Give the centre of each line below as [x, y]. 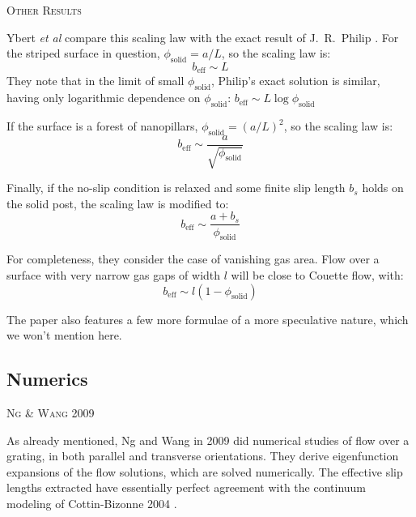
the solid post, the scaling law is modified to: [118, 203]
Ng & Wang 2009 [51, 412]
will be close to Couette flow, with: [317, 274]
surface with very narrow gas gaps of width [114, 274]
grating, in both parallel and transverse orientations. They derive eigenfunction [203, 456]
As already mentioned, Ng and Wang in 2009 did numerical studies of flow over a [208, 440]
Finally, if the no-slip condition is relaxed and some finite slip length [176, 188]
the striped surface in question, [83, 53]
